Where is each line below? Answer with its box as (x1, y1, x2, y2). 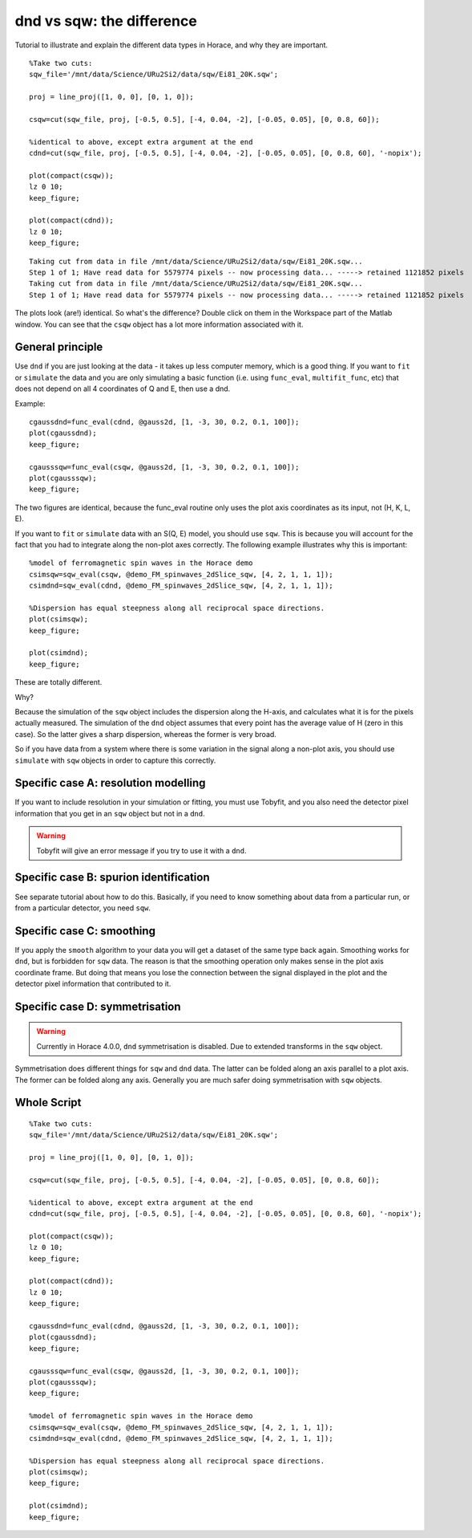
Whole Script (14, 1096, 82, 1109)
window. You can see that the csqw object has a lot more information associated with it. (14, 319, 304, 329)
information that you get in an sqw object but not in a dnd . (14, 808, 205, 818)
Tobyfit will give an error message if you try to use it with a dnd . (36, 845, 247, 855)
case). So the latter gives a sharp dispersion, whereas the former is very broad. (14, 729, 276, 738)
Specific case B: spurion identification (14, 871, 210, 885)
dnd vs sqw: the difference (14, 12, 198, 30)
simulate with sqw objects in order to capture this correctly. (14, 755, 216, 765)
